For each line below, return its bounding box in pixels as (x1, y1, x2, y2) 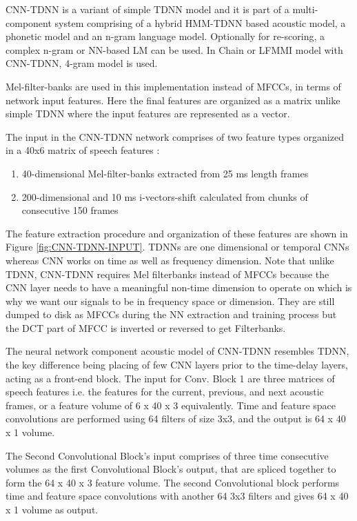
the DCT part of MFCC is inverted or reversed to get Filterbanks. (6, 320, 286, 335)
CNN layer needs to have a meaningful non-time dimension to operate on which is (6, 280, 352, 295)
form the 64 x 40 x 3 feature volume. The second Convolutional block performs (6, 475, 340, 489)
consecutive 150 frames (21, 203, 119, 217)
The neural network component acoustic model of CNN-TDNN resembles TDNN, (6, 344, 349, 358)
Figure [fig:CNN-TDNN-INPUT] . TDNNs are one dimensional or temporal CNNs (6, 239, 349, 254)
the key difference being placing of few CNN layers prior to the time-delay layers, (6, 357, 348, 372)
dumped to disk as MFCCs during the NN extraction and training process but (6, 307, 337, 322)
